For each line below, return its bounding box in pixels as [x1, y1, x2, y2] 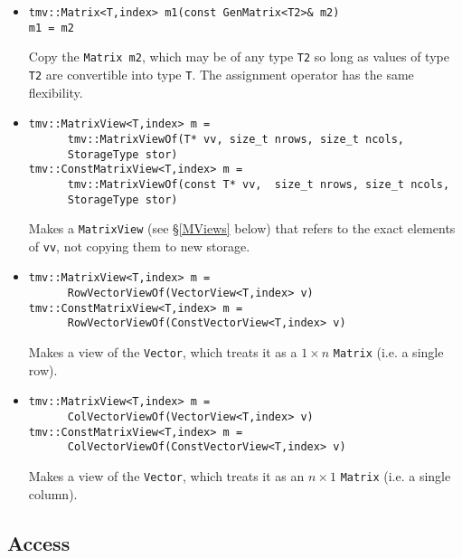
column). [28, 484, 78, 503]
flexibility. [28, 82, 83, 101]
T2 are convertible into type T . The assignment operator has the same [28, 64, 414, 83]
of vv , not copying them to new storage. [28, 236, 250, 255]
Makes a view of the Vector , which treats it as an [28, 466, 305, 485]
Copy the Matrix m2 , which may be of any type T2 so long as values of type [28, 47, 449, 66]
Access [7, 528, 71, 556]
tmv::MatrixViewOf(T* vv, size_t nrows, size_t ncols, [67, 132, 405, 146]
